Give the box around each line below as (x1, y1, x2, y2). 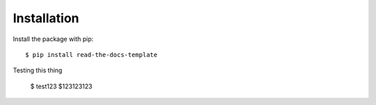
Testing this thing (13, 66, 63, 74)
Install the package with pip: (13, 35, 94, 43)
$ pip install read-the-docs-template (25, 51, 158, 58)
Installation (13, 10, 79, 26)
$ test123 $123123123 (30, 82, 93, 90)
